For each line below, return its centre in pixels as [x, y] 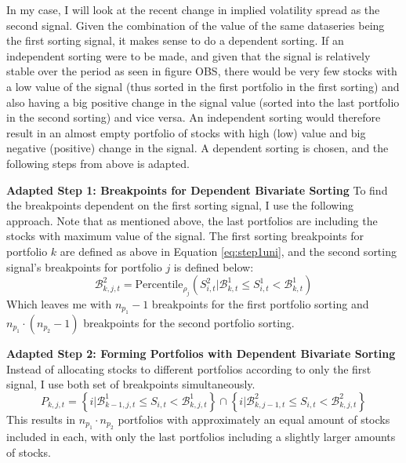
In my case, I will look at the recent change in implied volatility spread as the [193, 9]
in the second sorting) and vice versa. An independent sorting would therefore [194, 117]
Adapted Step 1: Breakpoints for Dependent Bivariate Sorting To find [197, 190]
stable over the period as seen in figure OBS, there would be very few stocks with [202, 71]
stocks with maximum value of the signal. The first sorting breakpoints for [185, 236]
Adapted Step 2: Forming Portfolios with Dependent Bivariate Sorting [201, 353]
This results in [41, 419]
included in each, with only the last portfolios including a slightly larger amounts [201, 437]
